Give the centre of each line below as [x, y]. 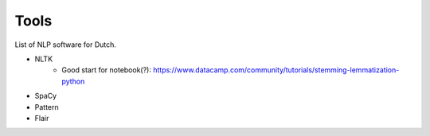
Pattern [47, 107]
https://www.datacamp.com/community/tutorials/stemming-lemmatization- [276, 70]
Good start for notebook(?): [106, 70]
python [73, 81]
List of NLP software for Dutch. [66, 45]
